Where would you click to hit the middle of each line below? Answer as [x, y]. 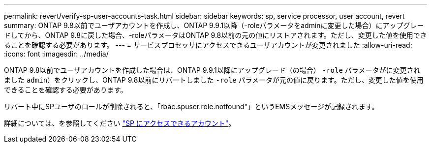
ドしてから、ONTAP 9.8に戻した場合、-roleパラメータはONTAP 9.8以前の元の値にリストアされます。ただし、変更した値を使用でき [215, 35]
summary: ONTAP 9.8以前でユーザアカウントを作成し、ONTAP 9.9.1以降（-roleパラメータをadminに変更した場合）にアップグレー [214, 25]
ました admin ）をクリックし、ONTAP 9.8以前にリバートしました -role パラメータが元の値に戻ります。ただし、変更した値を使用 [214, 80]
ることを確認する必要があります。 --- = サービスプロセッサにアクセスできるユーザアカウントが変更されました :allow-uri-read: [208, 45]
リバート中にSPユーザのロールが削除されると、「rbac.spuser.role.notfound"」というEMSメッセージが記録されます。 [191, 106]
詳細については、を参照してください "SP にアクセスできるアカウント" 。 [120, 123]
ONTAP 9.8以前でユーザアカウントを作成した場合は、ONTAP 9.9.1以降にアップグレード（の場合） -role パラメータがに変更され [212, 70]
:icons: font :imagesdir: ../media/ [56, 54]
